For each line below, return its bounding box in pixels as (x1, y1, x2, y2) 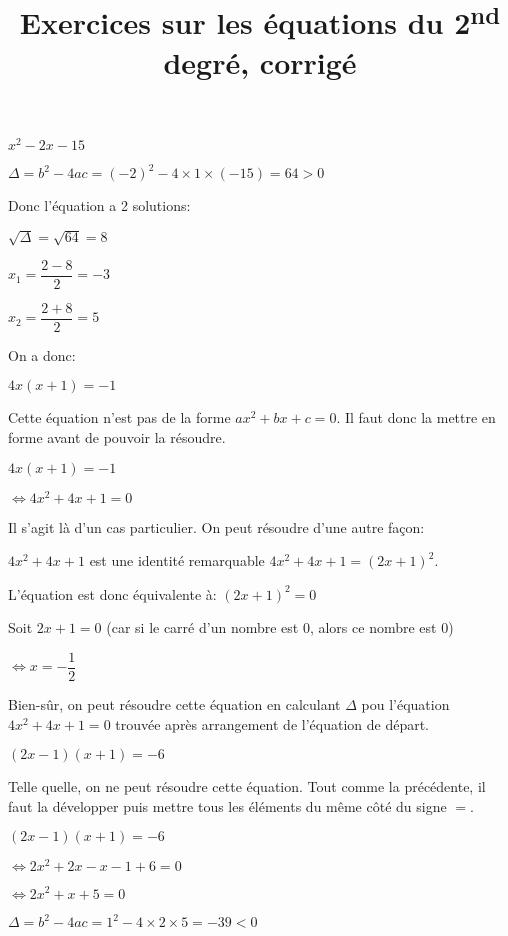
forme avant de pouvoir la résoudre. (8, 426, 226, 447)
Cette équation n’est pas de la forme (8, 407, 231, 428)
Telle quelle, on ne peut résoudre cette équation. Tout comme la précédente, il (8, 776, 486, 797)
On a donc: (8, 344, 76, 365)
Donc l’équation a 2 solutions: (8, 195, 191, 216)
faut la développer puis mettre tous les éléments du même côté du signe (8, 795, 447, 816)
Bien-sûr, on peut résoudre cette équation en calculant (8, 694, 341, 715)
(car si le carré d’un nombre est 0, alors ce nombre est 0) (106, 617, 454, 638)
